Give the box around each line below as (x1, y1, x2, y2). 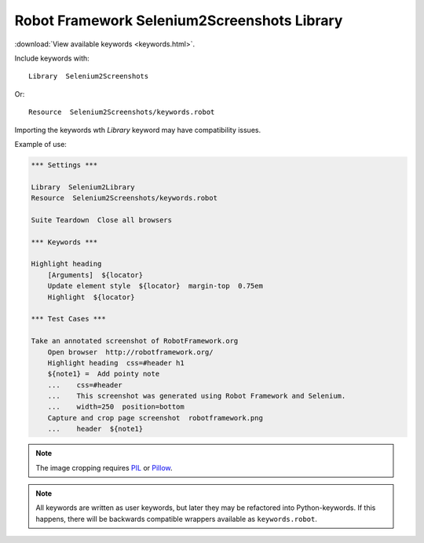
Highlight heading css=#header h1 (47, 358, 185, 367)
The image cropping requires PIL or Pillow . (35, 463, 173, 472)
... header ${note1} (47, 424, 144, 434)
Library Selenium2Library (31, 182, 135, 192)
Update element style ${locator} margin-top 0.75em (47, 281, 263, 291)
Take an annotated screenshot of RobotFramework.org (31, 336, 239, 346)
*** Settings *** (31, 160, 98, 169)
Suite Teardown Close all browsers (31, 215, 173, 224)
